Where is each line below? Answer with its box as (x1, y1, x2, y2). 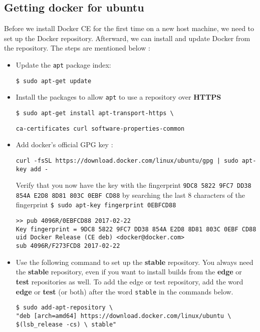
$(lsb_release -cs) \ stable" (16, 320, 117, 328)
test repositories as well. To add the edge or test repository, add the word (16, 276, 243, 286)
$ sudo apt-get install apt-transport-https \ (16, 109, 174, 117)
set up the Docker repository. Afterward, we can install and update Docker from (4, 33, 250, 43)
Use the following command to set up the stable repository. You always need (16, 256, 253, 267)
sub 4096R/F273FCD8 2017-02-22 (16, 242, 120, 250)
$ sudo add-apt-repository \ (16, 304, 113, 311)
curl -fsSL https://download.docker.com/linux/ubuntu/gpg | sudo (16, 157, 238, 164)
